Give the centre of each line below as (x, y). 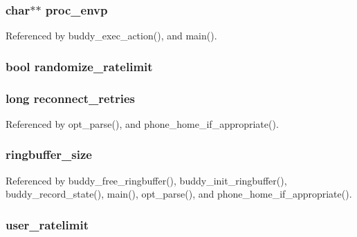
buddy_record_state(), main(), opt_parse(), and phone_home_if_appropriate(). (179, 194)
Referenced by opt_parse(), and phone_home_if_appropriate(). (142, 123)
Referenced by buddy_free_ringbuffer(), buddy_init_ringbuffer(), (146, 180)
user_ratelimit (47, 224)
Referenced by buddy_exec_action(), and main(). (111, 36)
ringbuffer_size (49, 154)
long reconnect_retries (71, 98)
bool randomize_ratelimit (79, 66)
